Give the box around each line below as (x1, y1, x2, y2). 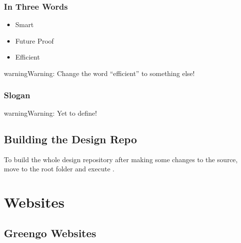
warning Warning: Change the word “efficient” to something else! (4, 68, 195, 78)
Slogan (4, 89, 31, 101)
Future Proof (15, 35, 54, 46)
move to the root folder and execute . (4, 164, 114, 174)
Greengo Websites (4, 225, 96, 240)
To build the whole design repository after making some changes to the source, (4, 154, 238, 164)
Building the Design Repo (4, 131, 137, 146)
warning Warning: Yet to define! (4, 107, 97, 118)
